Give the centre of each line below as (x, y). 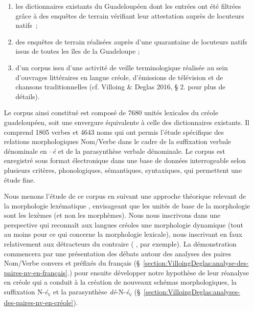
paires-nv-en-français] (36, 272)
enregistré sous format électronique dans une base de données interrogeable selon (125, 160)
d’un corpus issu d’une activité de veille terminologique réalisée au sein (122, 67)
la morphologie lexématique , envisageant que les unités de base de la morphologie (127, 205)
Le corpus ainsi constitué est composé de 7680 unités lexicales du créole (111, 113)
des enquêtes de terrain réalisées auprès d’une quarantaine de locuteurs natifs (131, 41)
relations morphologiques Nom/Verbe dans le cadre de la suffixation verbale (118, 141)
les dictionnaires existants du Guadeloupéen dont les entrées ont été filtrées (128, 6)
